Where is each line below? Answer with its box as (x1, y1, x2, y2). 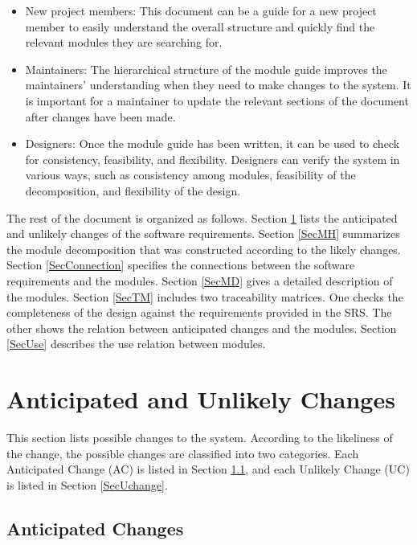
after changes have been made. (25, 108, 176, 125)
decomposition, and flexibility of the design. (25, 182, 241, 199)
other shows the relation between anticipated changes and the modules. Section (6, 319, 397, 336)
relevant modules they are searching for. (25, 34, 223, 51)
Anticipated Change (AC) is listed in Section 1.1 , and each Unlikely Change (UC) (6, 461, 410, 477)
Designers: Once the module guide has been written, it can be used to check (25, 135, 400, 152)
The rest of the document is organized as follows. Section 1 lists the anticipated (6, 209, 398, 226)
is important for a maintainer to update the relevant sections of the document (25, 92, 409, 109)
